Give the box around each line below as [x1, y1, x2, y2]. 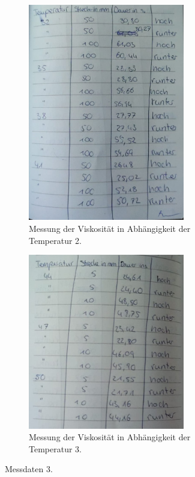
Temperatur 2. [29, 234, 82, 246]
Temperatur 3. [29, 442, 82, 455]
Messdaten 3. [5, 463, 53, 475]
